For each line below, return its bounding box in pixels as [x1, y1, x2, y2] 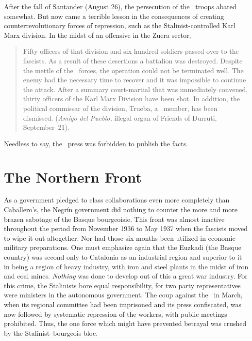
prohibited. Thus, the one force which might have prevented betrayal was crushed [4, 318, 247, 328]
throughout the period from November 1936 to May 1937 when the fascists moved [4, 223, 248, 233]
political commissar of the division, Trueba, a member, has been [23, 103, 218, 113]
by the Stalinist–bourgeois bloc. [4, 327, 98, 338]
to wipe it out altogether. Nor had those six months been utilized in [4, 232, 206, 243]
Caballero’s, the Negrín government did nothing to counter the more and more [4, 204, 237, 215]
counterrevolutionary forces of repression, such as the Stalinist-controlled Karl [4, 20, 235, 31]
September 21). [23, 122, 69, 132]
